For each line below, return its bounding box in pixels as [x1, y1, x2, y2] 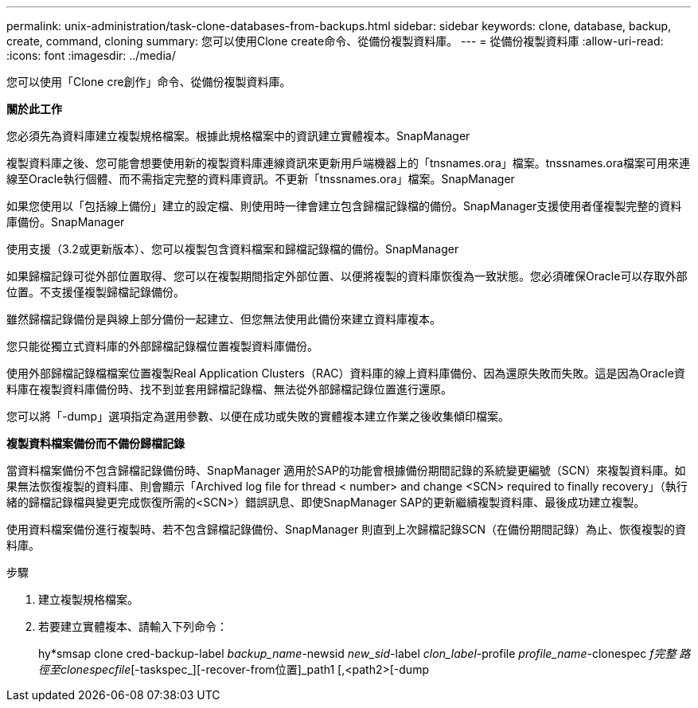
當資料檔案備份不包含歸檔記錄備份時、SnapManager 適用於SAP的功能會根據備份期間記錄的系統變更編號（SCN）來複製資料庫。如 [6, 464, 686, 477]
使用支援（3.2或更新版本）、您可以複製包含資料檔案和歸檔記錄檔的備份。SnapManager [6, 242, 459, 256]
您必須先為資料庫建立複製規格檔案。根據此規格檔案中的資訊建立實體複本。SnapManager [6, 129, 470, 143]
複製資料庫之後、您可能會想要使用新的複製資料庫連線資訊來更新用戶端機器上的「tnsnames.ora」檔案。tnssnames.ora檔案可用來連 [6, 156, 690, 170]
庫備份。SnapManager [6, 215, 125, 229]
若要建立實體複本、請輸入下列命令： [38, 620, 228, 633]
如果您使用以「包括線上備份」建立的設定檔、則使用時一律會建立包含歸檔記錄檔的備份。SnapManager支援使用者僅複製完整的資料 [6, 199, 682, 213]
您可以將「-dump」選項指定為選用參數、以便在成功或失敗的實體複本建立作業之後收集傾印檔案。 [6, 409, 510, 423]
